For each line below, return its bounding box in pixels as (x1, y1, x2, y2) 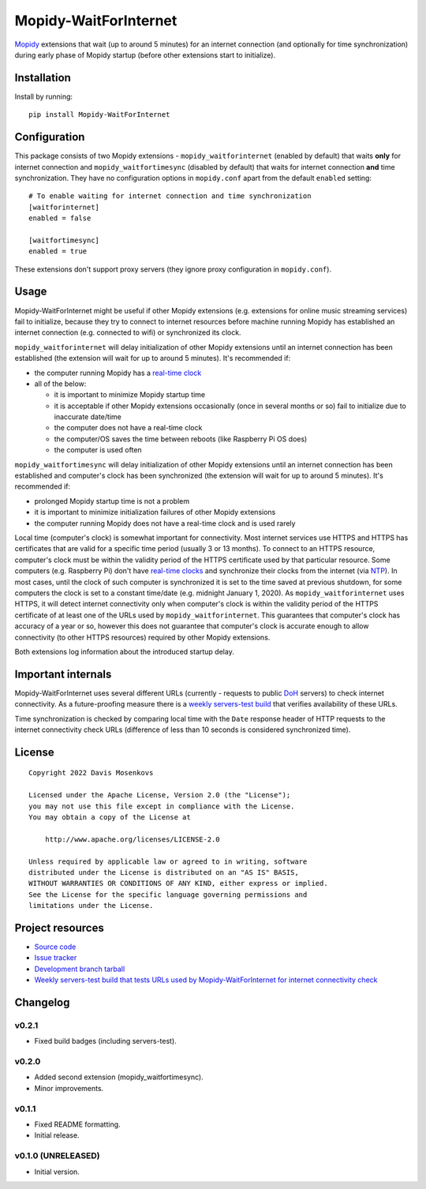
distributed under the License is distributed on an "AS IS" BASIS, (28, 868, 299, 876)
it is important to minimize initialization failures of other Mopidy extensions (34, 508, 276, 517)
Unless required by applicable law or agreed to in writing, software (28, 857, 308, 866)
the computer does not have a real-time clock (54, 423, 203, 433)
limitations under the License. (28, 901, 154, 910)
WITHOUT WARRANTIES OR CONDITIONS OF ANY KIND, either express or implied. (28, 879, 328, 888)
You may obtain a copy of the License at (28, 812, 191, 821)
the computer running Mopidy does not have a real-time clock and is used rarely (34, 518, 296, 528)
